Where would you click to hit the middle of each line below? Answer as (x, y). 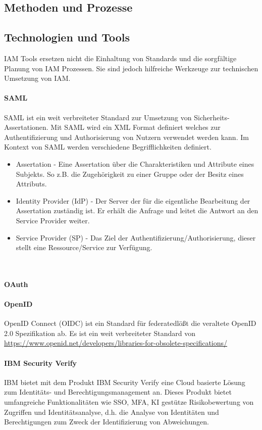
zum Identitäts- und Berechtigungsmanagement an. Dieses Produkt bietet (118, 392)
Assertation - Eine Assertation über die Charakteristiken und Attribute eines (135, 163)
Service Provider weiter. (53, 220)
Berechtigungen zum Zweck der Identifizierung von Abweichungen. (107, 422)
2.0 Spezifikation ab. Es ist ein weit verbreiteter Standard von (100, 333)
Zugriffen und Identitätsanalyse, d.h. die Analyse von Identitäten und (112, 412)
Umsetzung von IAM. (37, 78)
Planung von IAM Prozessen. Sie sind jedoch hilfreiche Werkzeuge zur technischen (131, 68)
